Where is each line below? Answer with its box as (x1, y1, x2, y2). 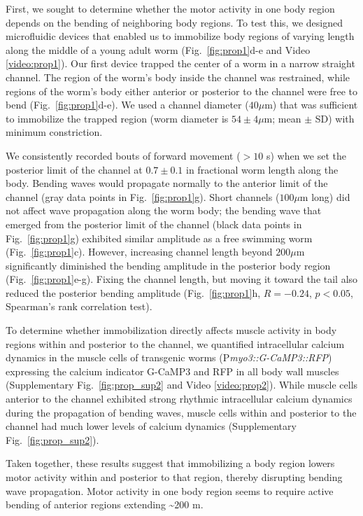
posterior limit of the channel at (6, 162, 143, 176)
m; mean (264, 111, 301, 125)
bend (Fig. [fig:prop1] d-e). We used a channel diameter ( (6, 97, 249, 112)
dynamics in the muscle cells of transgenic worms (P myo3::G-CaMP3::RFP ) (6, 350, 332, 365)
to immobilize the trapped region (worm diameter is (6, 111, 229, 125)
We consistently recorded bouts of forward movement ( (6, 148, 241, 162)
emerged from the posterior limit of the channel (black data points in (6, 216, 302, 231)
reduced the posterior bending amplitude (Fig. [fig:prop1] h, (6, 285, 261, 300)
